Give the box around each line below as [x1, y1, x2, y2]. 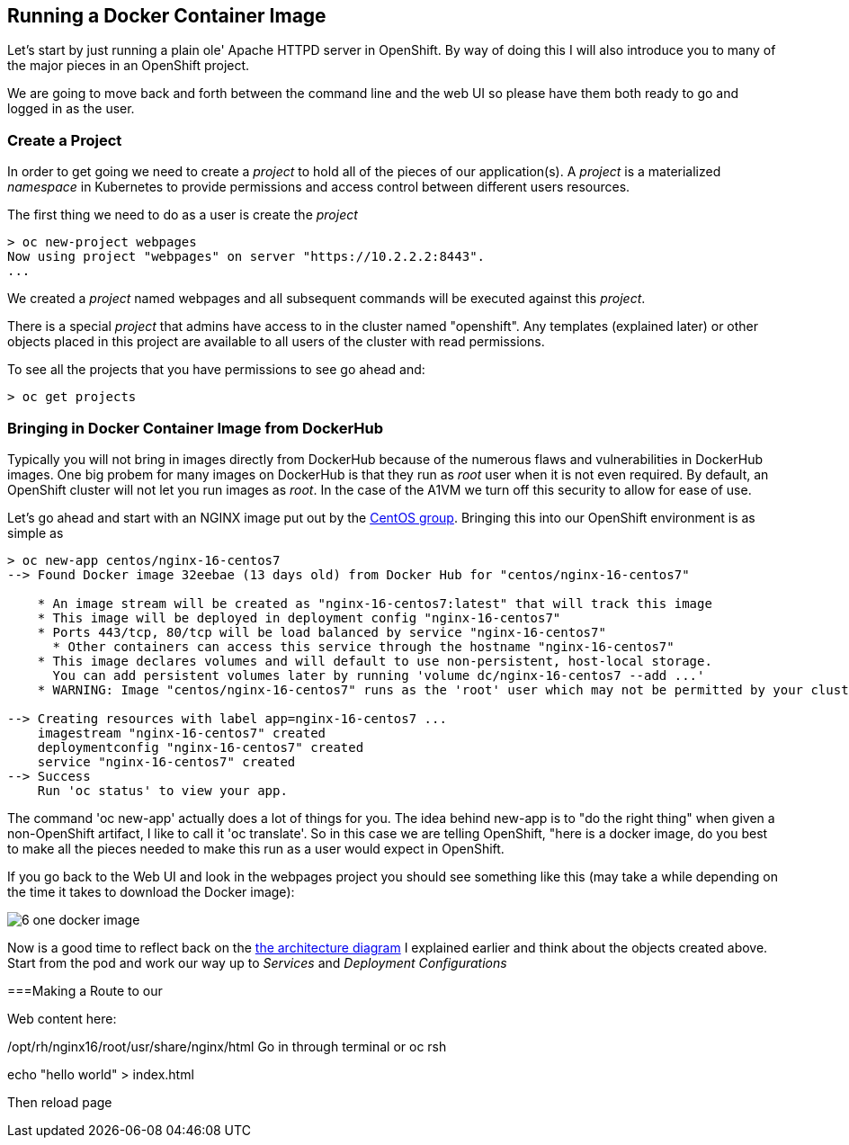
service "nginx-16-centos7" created [37, 754, 296, 769]
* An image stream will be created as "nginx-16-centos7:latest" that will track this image [37, 595, 712, 611]
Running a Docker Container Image [7, 4, 326, 27]
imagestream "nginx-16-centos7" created [37, 725, 326, 740]
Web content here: [7, 1010, 117, 1026]
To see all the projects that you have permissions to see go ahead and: [7, 362, 425, 378]
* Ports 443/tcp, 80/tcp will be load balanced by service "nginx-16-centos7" [37, 624, 606, 640]
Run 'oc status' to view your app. [37, 783, 288, 798]
